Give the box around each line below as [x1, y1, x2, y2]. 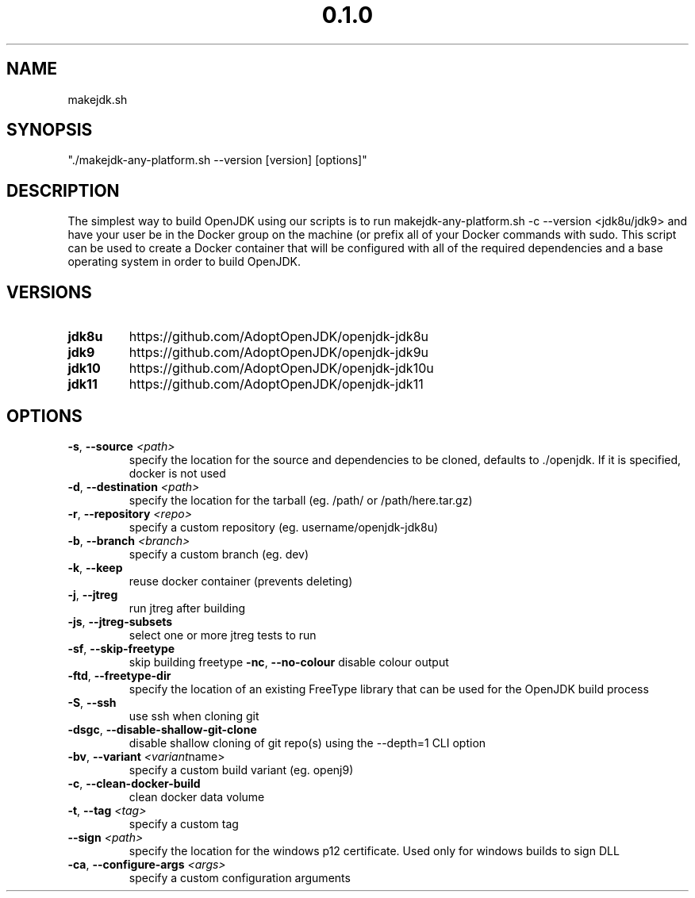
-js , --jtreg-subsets [67, 614, 173, 628]
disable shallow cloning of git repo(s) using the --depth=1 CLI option [129, 735, 486, 750]
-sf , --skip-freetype [67, 641, 175, 655]
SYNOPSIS [6, 120, 93, 140]
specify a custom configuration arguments [129, 870, 351, 885]
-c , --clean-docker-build [67, 776, 201, 790]
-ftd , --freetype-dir [67, 668, 171, 682]
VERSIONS [6, 282, 92, 302]
